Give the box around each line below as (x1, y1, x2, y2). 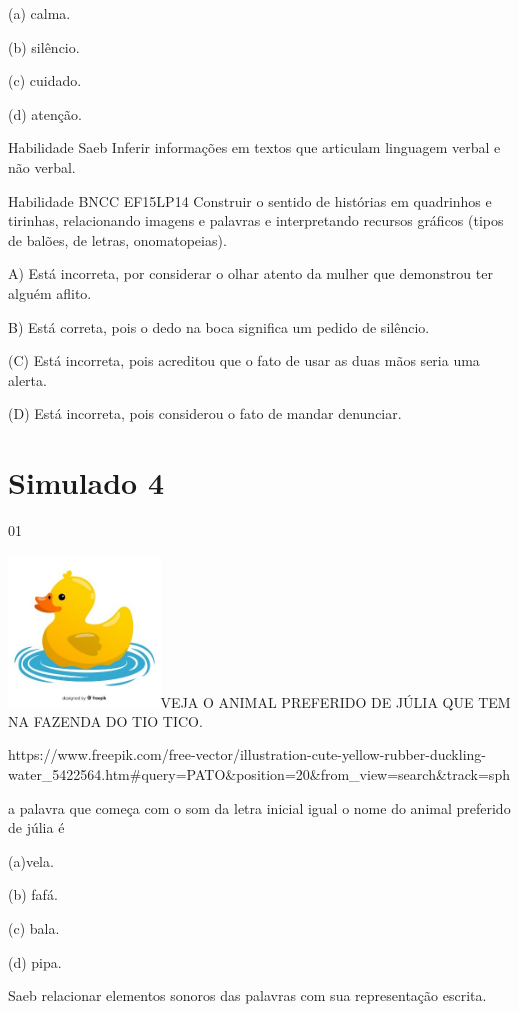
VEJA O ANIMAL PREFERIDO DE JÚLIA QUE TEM (160, 691, 511, 712)
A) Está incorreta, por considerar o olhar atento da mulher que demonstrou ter (8, 263, 493, 284)
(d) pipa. (8, 951, 62, 972)
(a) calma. (8, 3, 71, 23)
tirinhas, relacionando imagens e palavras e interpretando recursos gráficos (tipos (8, 210, 504, 231)
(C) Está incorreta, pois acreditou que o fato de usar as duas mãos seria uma (8, 350, 480, 371)
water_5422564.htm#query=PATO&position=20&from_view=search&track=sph (8, 764, 510, 785)
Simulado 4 (8, 462, 165, 503)
